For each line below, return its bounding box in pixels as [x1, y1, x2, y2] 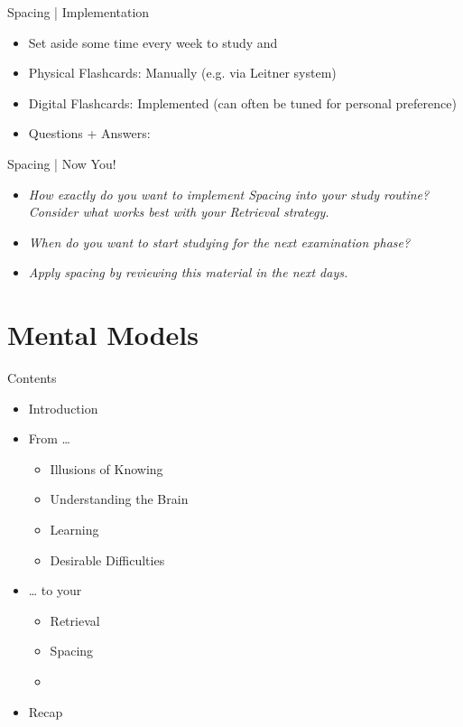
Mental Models [7, 316, 199, 353]
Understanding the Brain [50, 489, 189, 508]
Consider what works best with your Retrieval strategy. [28, 202, 329, 221]
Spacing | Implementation [7, 3, 150, 21]
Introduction [28, 398, 98, 417]
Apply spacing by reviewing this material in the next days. [28, 263, 348, 282]
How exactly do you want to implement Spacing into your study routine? [28, 184, 430, 203]
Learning [50, 520, 99, 539]
